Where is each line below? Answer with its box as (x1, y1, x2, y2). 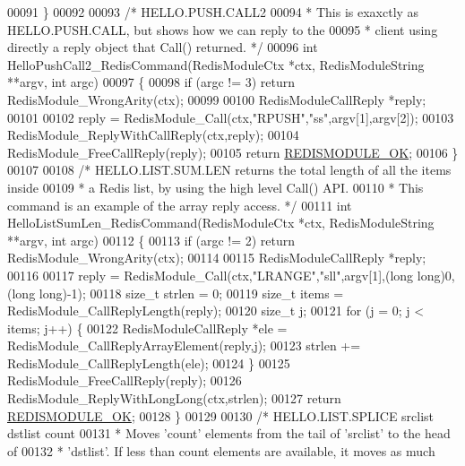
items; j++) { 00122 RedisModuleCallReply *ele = (7, 318, 288, 337)
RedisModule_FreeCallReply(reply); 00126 (7, 371, 242, 390)
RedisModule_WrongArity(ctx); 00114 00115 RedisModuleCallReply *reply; (7, 248, 426, 267)
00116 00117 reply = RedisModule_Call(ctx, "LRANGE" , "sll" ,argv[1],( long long (7, 265, 441, 284)
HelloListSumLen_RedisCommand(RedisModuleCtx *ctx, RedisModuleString (7, 213, 435, 232)
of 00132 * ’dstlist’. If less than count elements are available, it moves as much (7, 441, 435, 460)
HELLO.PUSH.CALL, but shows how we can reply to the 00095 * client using (7, 20, 438, 39)
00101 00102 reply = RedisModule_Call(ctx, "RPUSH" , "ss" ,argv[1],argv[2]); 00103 (7, 108, 454, 126)
